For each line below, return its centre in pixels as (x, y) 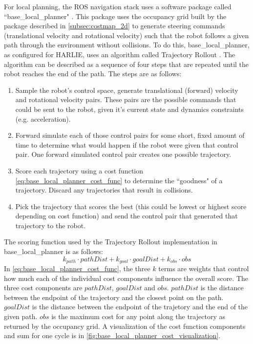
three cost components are (43, 288)
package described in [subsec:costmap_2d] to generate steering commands (115, 26)
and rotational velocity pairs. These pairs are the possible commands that (126, 99)
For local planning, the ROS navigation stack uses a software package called (118, 6)
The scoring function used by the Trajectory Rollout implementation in (111, 242)
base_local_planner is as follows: (53, 251)
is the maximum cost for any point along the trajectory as (138, 316)
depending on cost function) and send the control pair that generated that (126, 216)
